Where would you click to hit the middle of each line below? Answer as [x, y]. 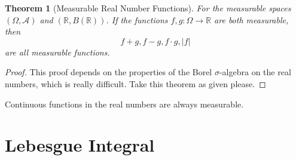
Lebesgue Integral [80, 145]
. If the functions [137, 19]
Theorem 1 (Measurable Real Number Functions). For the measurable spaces [148, 8]
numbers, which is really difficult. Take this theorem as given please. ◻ [135, 83]
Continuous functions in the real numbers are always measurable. [124, 104]
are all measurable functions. [57, 52]
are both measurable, [251, 19]
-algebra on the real [255, 72]
